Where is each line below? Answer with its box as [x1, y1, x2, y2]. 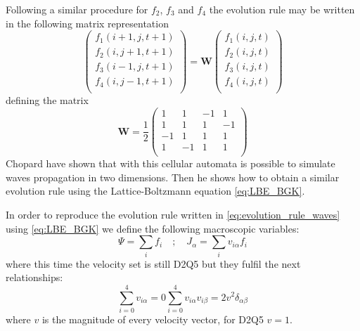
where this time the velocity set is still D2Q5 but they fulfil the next [6, 256, 301, 271]
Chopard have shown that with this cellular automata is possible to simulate [6, 156, 335, 171]
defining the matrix [6, 93, 89, 108]
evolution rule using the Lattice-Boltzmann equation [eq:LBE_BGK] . [6, 183, 305, 198]
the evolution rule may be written [209, 2, 355, 16]
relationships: [6, 270, 63, 285]
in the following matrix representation [6, 15, 169, 30]
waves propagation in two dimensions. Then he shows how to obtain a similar [6, 169, 340, 184]
